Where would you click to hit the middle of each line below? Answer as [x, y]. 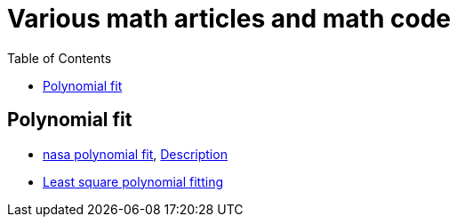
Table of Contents [60, 58]
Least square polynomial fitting [133, 181]
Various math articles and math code [229, 19]
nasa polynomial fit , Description [135, 154]
